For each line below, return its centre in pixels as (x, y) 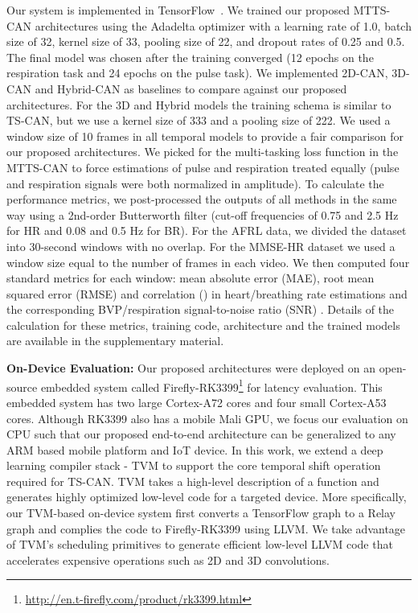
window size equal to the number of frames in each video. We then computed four (208, 262)
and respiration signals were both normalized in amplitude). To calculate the (195, 183)
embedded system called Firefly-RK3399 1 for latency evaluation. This (211, 385)
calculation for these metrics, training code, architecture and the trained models (203, 325)
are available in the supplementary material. (115, 341)
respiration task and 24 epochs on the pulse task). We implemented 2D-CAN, (197, 73)
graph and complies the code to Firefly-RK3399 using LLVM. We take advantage (206, 528)
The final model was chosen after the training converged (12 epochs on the (190, 57)
